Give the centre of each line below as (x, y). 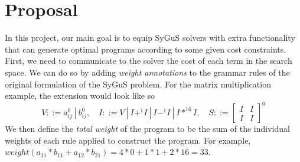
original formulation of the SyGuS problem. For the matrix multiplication (138, 84)
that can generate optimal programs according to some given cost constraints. (146, 49)
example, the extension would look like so (80, 95)
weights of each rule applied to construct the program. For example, (128, 140)
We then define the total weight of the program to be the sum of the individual (147, 129)
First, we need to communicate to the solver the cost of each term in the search (149, 61)
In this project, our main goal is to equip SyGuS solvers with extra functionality (150, 38)
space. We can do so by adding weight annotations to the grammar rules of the (147, 72)
